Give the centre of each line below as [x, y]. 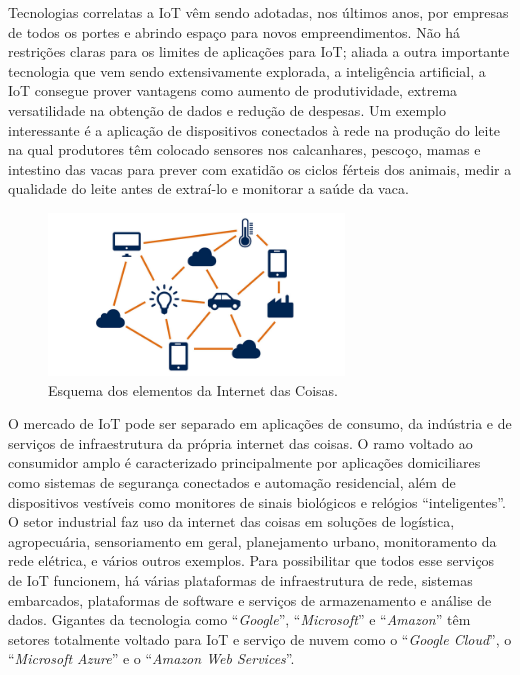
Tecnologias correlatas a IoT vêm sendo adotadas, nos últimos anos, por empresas [258, 12]
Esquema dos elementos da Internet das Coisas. [193, 389]
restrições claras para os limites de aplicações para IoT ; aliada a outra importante [259, 51]
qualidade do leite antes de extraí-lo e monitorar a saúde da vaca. [208, 188]
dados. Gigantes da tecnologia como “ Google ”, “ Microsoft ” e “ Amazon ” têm [239, 619]
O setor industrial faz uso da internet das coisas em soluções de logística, [231, 521]
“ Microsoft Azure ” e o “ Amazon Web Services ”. [151, 658]
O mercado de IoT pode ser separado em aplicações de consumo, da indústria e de [260, 423]
